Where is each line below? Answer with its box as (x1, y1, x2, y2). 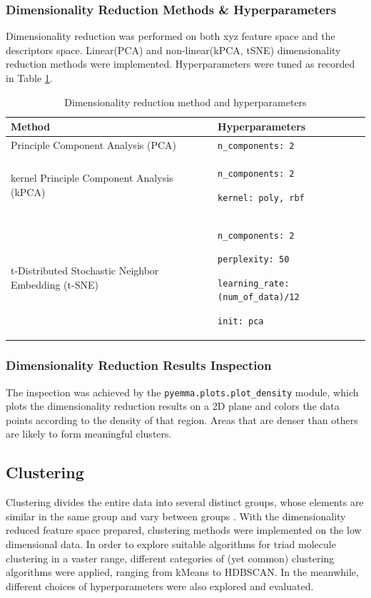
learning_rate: (218, 278, 290, 289)
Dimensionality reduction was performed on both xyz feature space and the (6, 29, 335, 43)
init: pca (218, 316, 264, 327)
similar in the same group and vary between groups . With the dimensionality (6, 508, 346, 523)
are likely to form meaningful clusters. (6, 426, 172, 441)
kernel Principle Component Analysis (11, 170, 173, 185)
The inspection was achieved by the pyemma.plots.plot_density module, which (6, 384, 359, 399)
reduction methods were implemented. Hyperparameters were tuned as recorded (6, 56, 355, 71)
